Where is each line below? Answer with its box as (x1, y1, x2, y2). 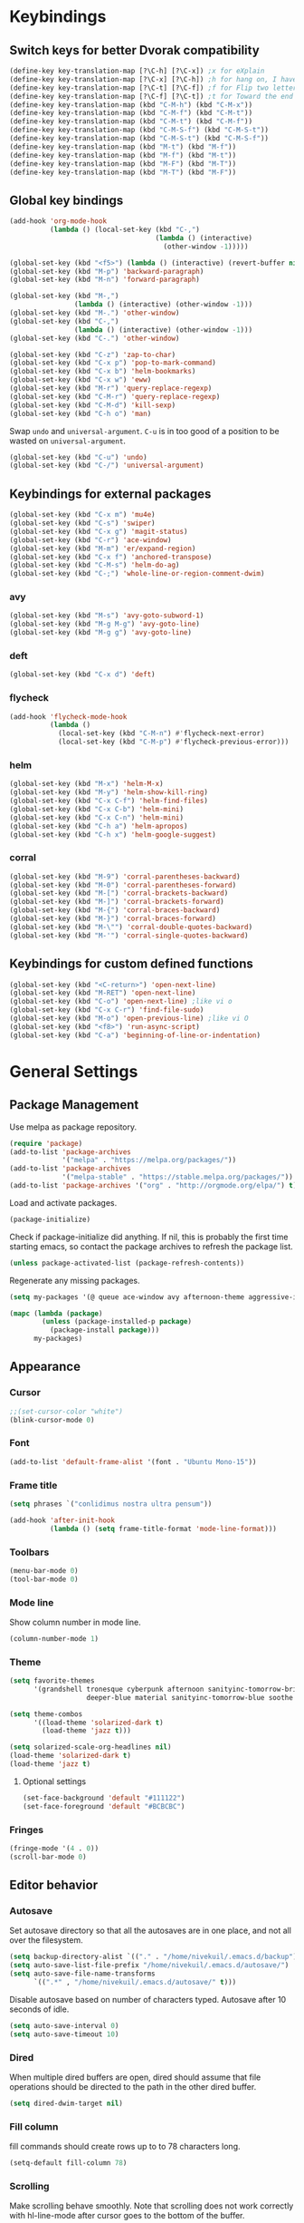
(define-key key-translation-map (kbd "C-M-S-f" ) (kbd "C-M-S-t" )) (9, 125, 270, 135)
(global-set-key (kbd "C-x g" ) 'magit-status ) (9, 527, 188, 536)
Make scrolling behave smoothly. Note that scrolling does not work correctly (9, 2200, 294, 2211)
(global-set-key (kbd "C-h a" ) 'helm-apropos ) (9, 821, 188, 830)
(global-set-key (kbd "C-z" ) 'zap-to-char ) (9, 350, 176, 359)
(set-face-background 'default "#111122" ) (22, 1793, 185, 1802)
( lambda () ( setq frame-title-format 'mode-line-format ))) (49, 1524, 278, 1533)
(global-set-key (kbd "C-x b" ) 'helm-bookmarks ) (9, 367, 196, 376)
